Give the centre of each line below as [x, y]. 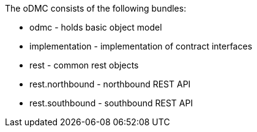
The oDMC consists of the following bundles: [96, 8]
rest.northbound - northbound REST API [110, 84]
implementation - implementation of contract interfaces [141, 46]
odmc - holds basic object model [96, 27]
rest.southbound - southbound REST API [111, 103]
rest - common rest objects [84, 65]
